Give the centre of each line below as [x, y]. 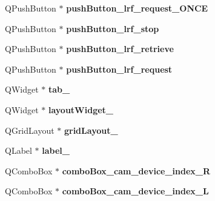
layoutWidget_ [81, 109]
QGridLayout [30, 130]
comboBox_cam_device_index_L [135, 191]
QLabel [18, 150]
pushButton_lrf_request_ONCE [137, 8]
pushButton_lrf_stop [113, 28]
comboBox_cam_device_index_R [136, 170]
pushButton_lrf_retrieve [120, 49]
